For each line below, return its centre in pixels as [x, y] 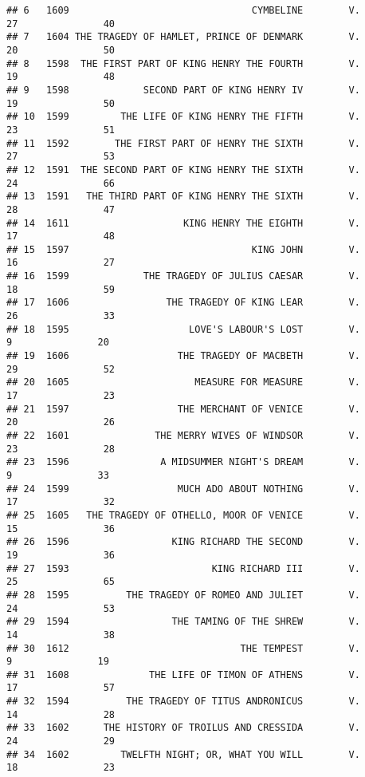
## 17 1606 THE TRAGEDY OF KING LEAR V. [183, 303]
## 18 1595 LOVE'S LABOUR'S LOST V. [183, 329]
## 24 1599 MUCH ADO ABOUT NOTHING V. [183, 489]
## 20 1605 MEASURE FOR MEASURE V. [183, 383]
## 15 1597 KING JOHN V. [183, 249]
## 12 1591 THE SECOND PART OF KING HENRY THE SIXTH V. [183, 170]
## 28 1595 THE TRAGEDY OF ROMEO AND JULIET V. [183, 595]
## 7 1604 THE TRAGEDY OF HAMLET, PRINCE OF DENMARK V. [183, 37]
